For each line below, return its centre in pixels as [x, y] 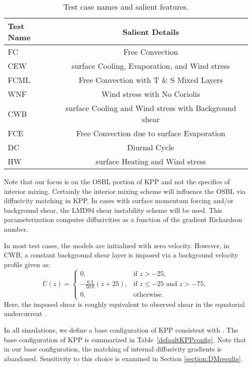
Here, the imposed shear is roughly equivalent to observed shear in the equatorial [125, 304]
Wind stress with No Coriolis [151, 94]
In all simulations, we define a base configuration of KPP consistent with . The [121, 329]
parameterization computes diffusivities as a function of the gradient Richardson [123, 219]
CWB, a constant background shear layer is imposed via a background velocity [121, 255]
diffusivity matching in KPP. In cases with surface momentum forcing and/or [119, 200]
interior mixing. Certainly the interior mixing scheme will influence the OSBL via [125, 191]
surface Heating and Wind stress [151, 161]
